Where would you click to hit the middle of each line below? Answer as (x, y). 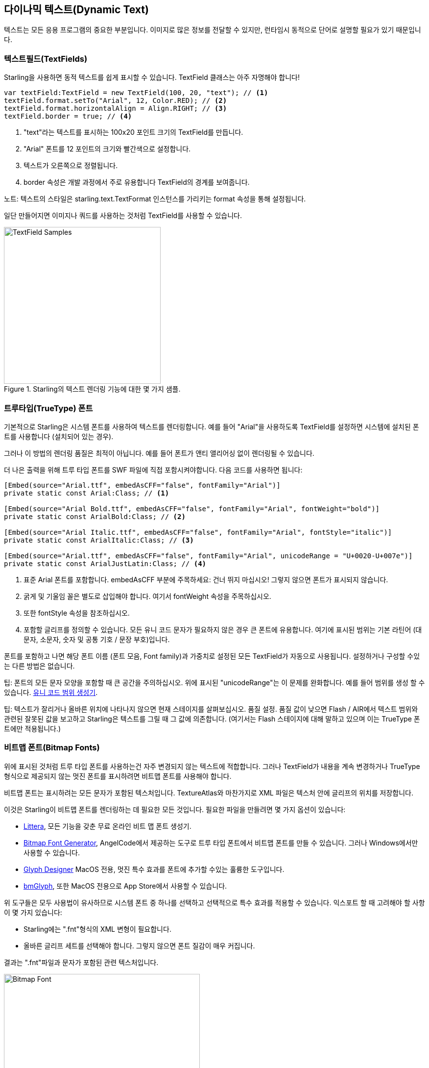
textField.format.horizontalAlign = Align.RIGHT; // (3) (116, 109)
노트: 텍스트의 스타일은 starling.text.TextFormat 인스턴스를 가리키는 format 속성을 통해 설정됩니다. (155, 199)
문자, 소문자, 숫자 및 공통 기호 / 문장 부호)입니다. (97, 639)
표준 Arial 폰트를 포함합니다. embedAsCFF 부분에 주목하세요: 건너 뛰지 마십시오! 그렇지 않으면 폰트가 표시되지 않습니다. (206, 579)
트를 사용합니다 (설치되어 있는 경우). (59, 436)
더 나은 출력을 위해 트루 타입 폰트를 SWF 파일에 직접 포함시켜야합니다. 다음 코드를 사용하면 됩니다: (153, 470)
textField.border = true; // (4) (68, 116)
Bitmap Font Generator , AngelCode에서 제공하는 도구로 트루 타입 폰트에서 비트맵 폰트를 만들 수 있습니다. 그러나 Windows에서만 (221, 843)
